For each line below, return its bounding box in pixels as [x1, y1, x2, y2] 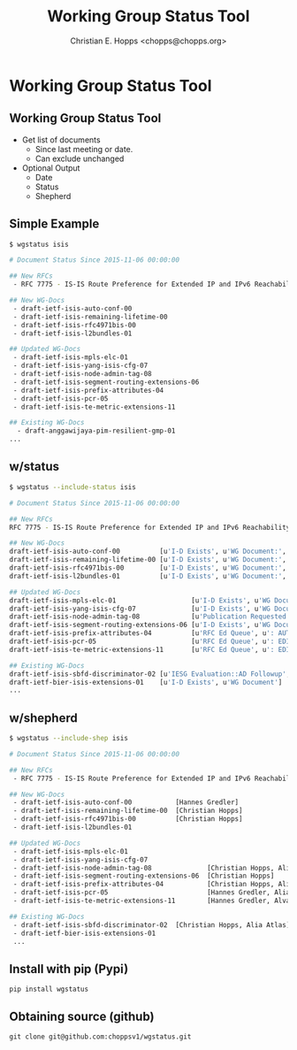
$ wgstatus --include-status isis [9, 482, 137, 492]
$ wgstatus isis [9, 240, 69, 249]
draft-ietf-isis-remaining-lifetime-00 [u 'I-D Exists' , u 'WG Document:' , [9, 556, 287, 564]
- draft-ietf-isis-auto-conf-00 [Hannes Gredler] [12, 798, 240, 807]
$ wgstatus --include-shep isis [9, 734, 128, 743]
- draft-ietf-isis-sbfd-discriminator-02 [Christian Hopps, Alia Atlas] [12, 920, 291, 930]
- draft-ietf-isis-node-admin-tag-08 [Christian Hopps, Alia [12, 863, 294, 872]
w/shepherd [9, 710, 78, 725]
